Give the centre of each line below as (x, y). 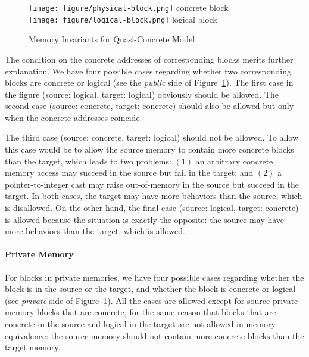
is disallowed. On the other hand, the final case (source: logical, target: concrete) (152, 208)
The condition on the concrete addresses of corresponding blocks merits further (149, 59)
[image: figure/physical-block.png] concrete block (129, 7)
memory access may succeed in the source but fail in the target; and (129, 173)
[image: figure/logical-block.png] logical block (123, 19)
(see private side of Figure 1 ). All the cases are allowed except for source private (152, 300)
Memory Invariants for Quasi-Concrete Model (112, 39)
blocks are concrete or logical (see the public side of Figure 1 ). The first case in (149, 83)
